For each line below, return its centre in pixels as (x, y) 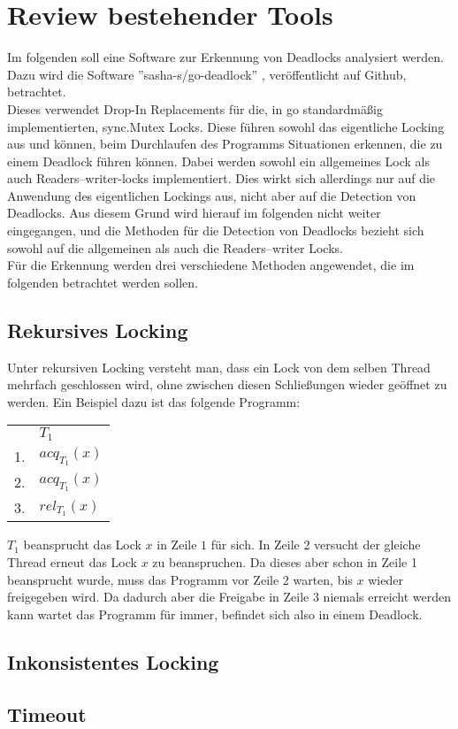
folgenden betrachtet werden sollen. (103, 282)
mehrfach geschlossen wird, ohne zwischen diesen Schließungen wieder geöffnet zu (227, 384)
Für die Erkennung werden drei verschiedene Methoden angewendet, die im (211, 265)
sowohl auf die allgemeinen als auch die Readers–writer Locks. (175, 247)
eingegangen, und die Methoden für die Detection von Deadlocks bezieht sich (216, 230)
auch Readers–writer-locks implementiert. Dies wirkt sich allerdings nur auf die (221, 178)
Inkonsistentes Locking (113, 661)
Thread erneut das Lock (72, 561)
